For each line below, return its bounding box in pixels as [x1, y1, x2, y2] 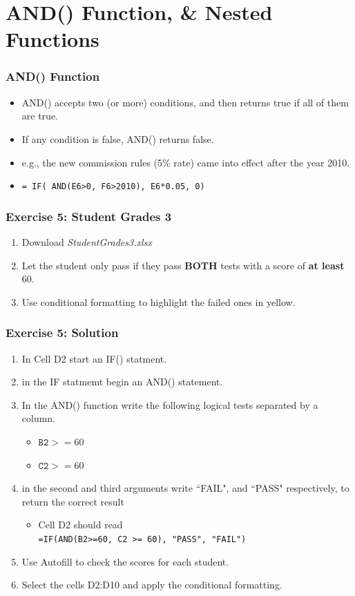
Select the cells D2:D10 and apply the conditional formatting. [21, 577, 282, 592]
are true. [21, 108, 58, 123]
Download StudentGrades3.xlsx [21, 235, 152, 249]
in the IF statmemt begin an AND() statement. [21, 374, 223, 389]
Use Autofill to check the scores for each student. [21, 554, 229, 568]
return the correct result [21, 494, 124, 508]
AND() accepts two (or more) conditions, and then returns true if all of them [21, 95, 349, 109]
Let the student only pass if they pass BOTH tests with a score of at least [21, 258, 345, 272]
